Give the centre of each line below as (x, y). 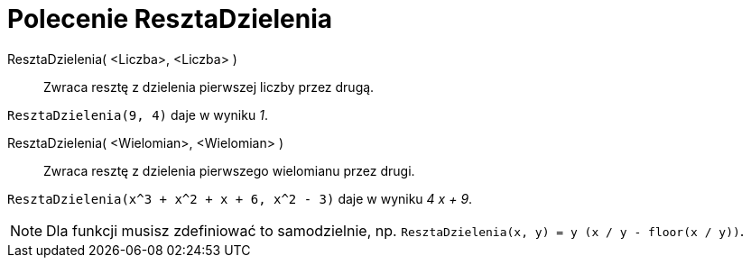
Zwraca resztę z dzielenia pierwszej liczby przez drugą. (209, 87)
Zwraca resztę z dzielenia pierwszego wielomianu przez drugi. (229, 170)
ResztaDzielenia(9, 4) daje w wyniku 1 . (138, 114)
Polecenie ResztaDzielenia (170, 19)
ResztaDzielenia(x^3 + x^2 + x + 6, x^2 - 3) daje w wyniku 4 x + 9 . (240, 198)
